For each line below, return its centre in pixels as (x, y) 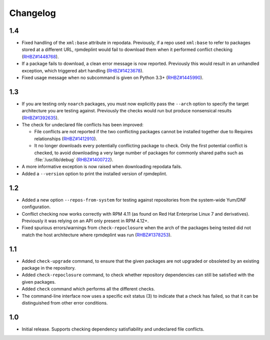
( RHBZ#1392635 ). (40, 118)
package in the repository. (49, 268)
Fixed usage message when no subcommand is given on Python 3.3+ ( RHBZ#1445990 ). (112, 78)
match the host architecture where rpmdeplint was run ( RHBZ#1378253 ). (97, 235)
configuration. (36, 207)
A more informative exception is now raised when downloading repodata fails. (102, 167)
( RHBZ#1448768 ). (40, 56)
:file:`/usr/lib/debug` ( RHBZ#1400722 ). (74, 160)
